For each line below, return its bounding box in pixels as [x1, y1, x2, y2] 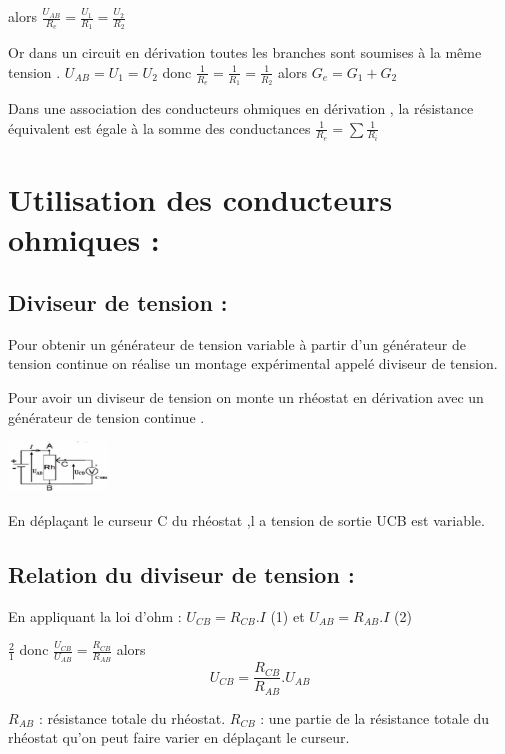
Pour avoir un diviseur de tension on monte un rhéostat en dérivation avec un [8, 387, 484, 408]
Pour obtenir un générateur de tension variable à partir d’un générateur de [8, 333, 467, 354]
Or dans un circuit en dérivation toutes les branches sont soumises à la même [8, 42, 482, 63]
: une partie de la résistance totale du [260, 707, 490, 728]
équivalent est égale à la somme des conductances [8, 117, 311, 138]
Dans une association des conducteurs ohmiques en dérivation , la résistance [8, 98, 474, 119]
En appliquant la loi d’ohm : [8, 605, 182, 626]
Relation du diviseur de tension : [8, 558, 355, 589]
